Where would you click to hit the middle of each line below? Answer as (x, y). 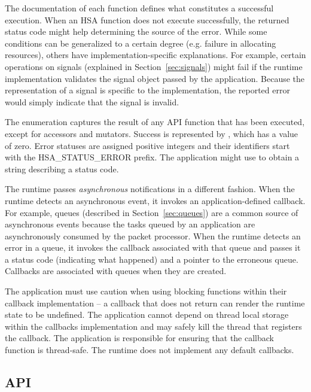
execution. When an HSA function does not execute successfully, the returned (147, 19)
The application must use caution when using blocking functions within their (146, 291)
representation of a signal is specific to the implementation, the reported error (147, 90)
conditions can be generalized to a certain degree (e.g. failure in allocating (141, 43)
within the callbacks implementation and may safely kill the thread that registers (153, 326)
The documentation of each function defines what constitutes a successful (139, 8)
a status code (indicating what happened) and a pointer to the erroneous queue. (152, 259)
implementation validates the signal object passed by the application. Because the (155, 78)
